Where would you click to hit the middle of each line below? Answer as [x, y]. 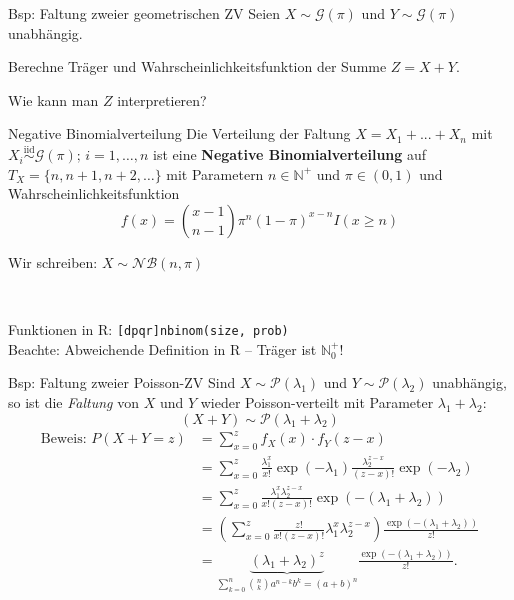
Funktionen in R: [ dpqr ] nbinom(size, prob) [148, 329]
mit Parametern [215, 173]
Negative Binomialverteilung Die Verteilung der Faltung [179, 133]
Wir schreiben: [53, 261]
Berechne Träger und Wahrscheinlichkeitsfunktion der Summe [197, 66]
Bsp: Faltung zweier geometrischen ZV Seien [144, 13]
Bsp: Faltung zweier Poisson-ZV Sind [122, 382]
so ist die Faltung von [73, 402]
